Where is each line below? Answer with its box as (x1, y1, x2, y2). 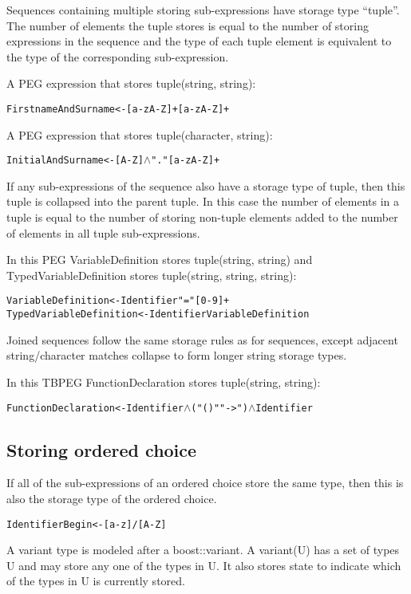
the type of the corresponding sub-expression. (6, 48, 229, 65)
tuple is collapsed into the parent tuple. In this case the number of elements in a (6, 193, 399, 210)
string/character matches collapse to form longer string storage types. (6, 347, 347, 364)
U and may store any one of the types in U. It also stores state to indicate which (6, 557, 401, 573)
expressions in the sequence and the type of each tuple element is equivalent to (6, 33, 392, 49)
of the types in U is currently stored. (6, 572, 185, 589)
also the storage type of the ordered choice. (6, 490, 217, 506)
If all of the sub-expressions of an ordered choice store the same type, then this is (6, 474, 404, 491)
